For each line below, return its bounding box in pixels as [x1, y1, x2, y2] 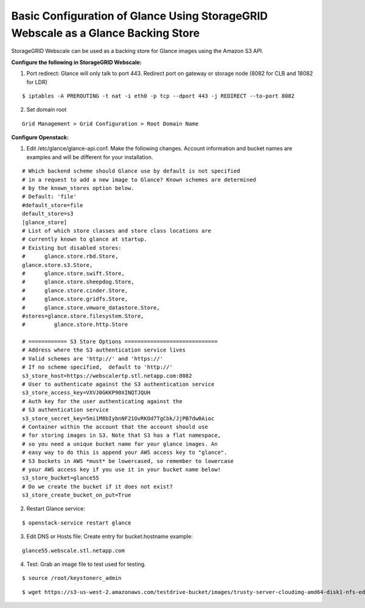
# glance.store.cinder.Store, [22, 287, 128, 294]
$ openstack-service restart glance [22, 519, 131, 526]
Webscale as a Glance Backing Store [11, 26, 200, 40]
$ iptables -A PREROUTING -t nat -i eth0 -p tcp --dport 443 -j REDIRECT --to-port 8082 [22, 92, 295, 99]
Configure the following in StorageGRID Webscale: [11, 58, 142, 66]
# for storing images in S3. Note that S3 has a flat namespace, [22, 432, 221, 439]
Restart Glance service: [26, 505, 85, 512]
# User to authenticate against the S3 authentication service [22, 381, 215, 388]
